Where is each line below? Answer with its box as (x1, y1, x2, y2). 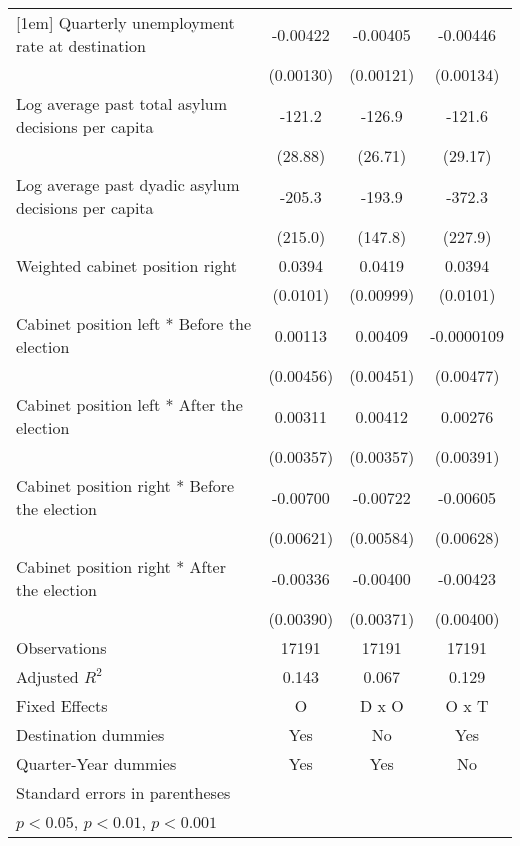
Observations (16, 636, 107, 659)
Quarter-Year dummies (16, 752, 177, 775)
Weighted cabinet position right (16, 254, 238, 277)
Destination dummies (16, 723, 165, 746)
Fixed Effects (16, 694, 108, 717)
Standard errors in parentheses (16, 781, 231, 804)
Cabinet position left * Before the (16, 312, 252, 335)
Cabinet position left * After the (16, 393, 243, 416)
